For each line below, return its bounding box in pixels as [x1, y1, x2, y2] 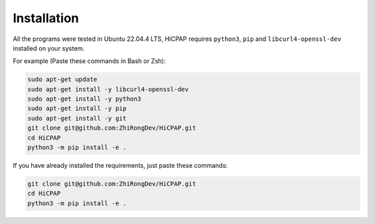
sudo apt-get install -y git [27, 114, 127, 122]
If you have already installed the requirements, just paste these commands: [12, 162, 228, 170]
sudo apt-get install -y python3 [27, 95, 142, 103]
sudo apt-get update [27, 76, 97, 83]
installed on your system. [12, 44, 85, 52]
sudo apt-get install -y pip [27, 105, 127, 112]
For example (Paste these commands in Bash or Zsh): [12, 57, 166, 65]
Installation [12, 10, 79, 26]
